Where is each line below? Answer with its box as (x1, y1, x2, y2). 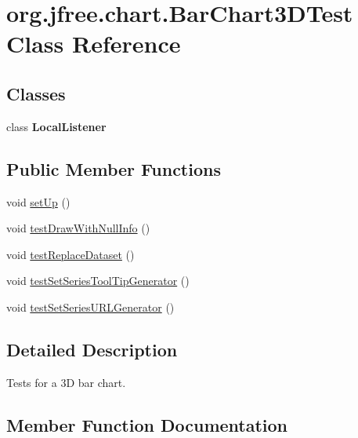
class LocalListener (6, 118, 107, 134)
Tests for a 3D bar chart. (6, 374, 126, 390)
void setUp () (6, 193, 71, 210)
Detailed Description (6, 337, 178, 361)
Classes (6, 81, 66, 105)
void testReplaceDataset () (6, 246, 135, 262)
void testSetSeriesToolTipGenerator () (6, 272, 190, 289)
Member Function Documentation (6, 412, 288, 436)
